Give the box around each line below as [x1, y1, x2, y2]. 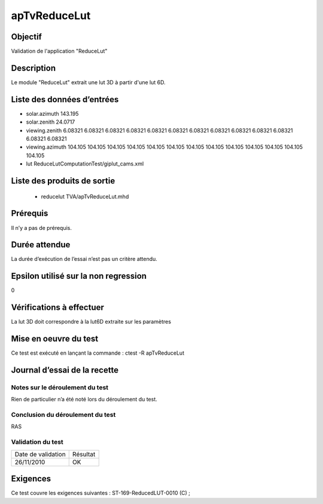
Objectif [11, 32, 42, 42]
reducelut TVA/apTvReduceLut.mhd [41, 193, 129, 200]
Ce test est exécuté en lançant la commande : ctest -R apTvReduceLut [11, 349, 185, 357]
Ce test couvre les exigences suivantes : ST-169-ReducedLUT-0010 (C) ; [11, 490, 191, 497]
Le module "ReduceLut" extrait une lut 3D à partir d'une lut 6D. [11, 78, 166, 86]
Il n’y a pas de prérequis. [11, 224, 72, 231]
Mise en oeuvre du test [11, 334, 99, 344]
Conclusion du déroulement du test [11, 411, 116, 419]
